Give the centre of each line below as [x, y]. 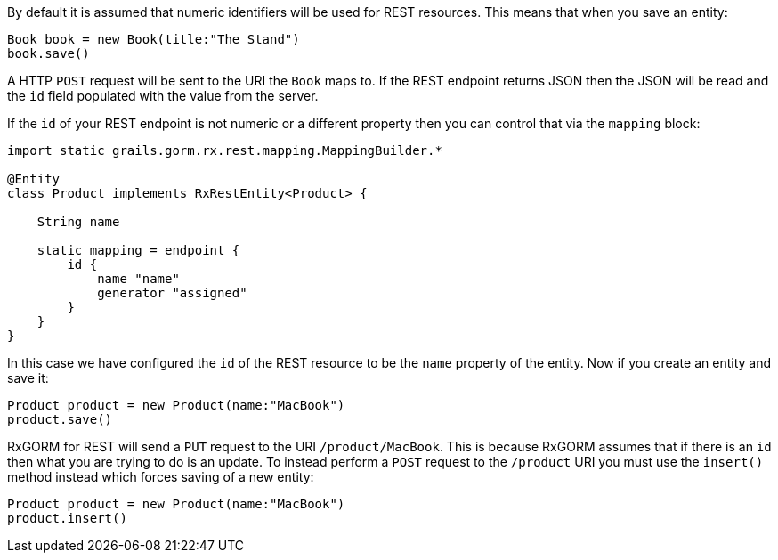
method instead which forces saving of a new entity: [161, 477]
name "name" [138, 279]
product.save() [60, 419]
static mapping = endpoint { [138, 250]
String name [78, 222]
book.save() [49, 53]
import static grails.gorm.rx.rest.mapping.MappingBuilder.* [225, 150]
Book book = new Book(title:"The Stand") [154, 39]
